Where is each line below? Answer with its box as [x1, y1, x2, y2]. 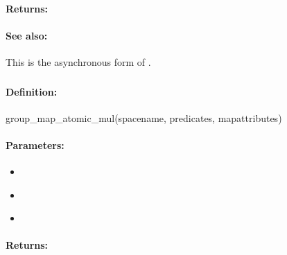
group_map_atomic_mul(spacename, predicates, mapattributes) [6, 110, 282, 125]
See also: [6, 28, 48, 42]
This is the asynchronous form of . [6, 54, 151, 69]
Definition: [6, 84, 58, 98]
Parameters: [6, 137, 64, 152]
